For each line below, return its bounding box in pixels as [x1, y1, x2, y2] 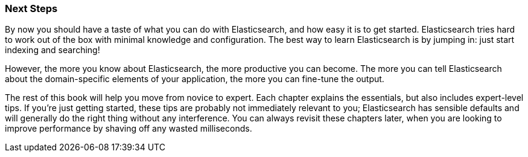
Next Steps [5, 2, 58, 14]
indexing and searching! [5, 45, 100, 56]
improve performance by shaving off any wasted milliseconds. [5, 123, 252, 134]
